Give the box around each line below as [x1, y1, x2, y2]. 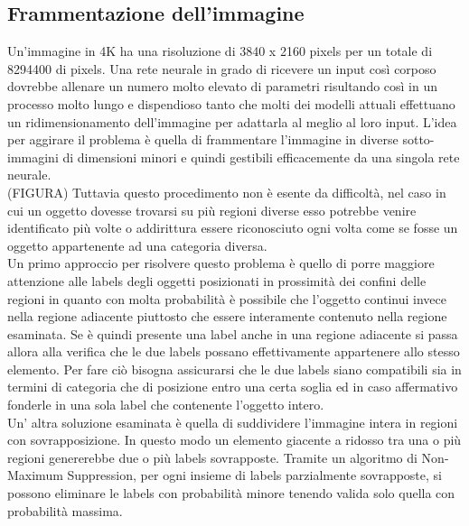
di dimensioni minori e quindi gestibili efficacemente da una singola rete [62, 147, 460, 166]
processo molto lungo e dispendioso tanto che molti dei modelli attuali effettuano [7, 94, 455, 113]
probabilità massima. [7, 501, 123, 520]
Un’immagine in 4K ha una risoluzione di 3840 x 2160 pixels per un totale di [7, 42, 433, 60]
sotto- [402, 130, 435, 149]
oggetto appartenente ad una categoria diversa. [7, 235, 267, 254]
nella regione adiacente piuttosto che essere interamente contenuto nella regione [7, 307, 447, 326]
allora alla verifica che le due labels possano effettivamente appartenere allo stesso [7, 342, 460, 361]
